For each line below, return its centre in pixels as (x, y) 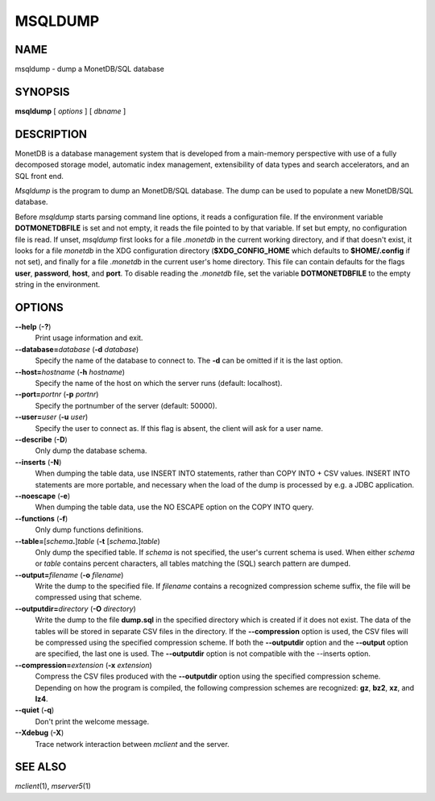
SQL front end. (39, 176)
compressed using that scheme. (89, 597)
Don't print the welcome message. (92, 721)
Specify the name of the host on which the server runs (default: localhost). (159, 384)
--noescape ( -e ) (43, 496)
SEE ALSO (41, 767)
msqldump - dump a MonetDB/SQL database (90, 69)
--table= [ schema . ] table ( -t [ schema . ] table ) (87, 541)
